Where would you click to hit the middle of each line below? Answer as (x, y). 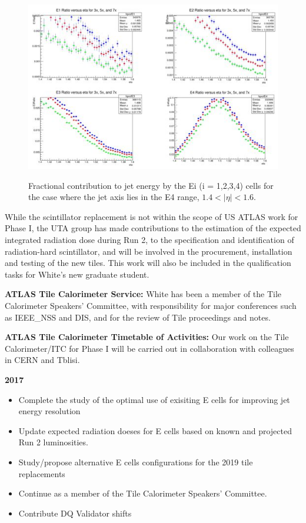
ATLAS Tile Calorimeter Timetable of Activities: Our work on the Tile (147, 337)
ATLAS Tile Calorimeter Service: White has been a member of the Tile (143, 294)
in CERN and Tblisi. (42, 360)
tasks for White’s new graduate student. (77, 274)
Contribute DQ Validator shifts (75, 513)
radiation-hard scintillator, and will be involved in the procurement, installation (149, 251)
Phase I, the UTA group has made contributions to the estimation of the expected (153, 228)
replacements (42, 473)
